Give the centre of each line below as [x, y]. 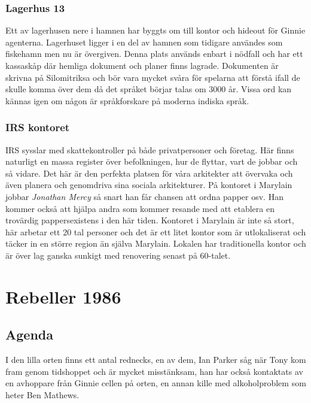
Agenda [29, 334]
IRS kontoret [38, 127]
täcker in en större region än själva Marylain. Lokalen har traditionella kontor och [156, 243]
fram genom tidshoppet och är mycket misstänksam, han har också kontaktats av [154, 371]
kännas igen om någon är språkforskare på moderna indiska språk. [127, 100]
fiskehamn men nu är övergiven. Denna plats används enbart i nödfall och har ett [154, 54]
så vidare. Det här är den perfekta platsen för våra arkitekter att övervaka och [149, 173]
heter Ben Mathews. [42, 394]
